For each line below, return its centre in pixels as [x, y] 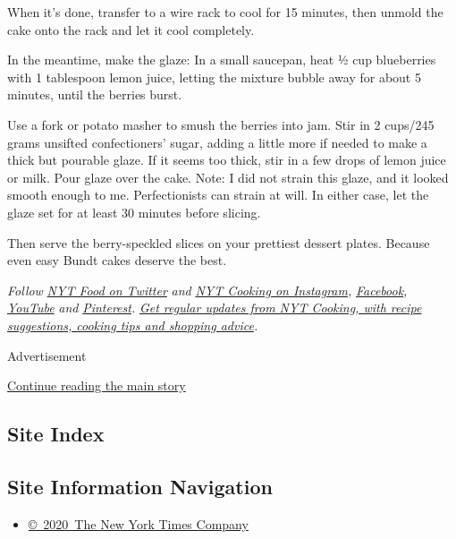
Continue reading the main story [97, 385]
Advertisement [47, 355]
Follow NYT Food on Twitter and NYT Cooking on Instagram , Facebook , [207, 290]
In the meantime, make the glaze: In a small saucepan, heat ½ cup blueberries [222, 60]
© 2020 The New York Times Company [138, 523]
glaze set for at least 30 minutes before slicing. [134, 212]
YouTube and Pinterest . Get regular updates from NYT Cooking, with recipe [215, 308]
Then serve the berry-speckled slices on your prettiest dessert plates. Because [219, 242]
